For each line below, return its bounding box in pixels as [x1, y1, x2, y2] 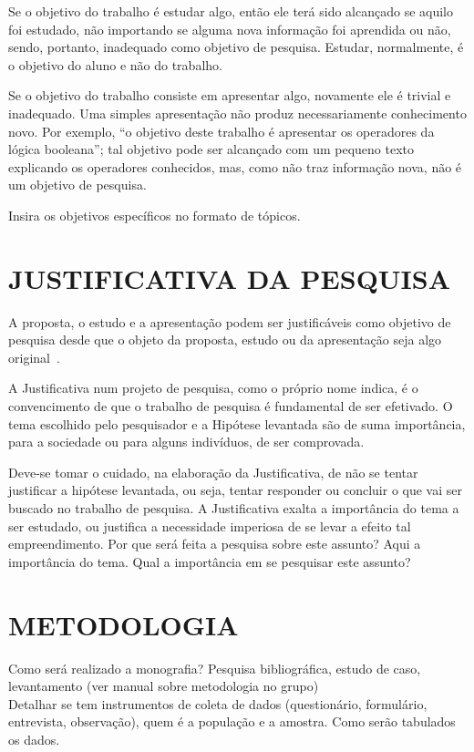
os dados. [8, 729, 60, 748]
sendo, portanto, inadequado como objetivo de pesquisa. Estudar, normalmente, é [8, 37, 464, 57]
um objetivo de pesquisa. [8, 175, 147, 194]
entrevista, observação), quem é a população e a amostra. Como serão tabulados [8, 712, 456, 731]
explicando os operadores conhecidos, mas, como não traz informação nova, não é [8, 157, 462, 176]
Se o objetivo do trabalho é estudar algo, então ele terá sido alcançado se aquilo [8, 2, 453, 20]
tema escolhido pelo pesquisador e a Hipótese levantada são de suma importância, [8, 414, 466, 433]
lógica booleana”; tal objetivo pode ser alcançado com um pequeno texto [8, 139, 415, 159]
